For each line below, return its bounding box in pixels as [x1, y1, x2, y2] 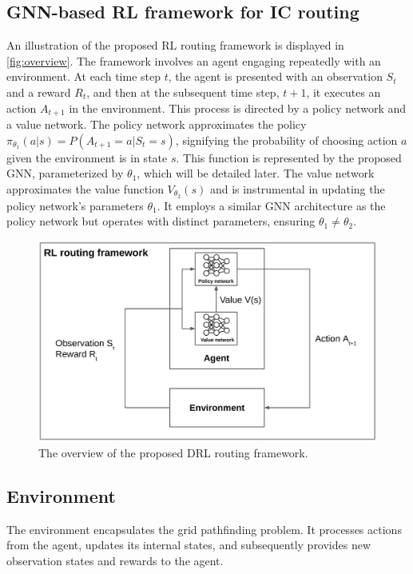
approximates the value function [6, 180, 164, 197]
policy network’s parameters [6, 197, 144, 213]
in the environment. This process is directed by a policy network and [69, 99, 407, 116]
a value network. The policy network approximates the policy [6, 116, 307, 133]
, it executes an [306, 83, 381, 100]
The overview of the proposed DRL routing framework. [38, 444, 308, 460]
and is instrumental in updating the [209, 180, 385, 197]
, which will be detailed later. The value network [137, 165, 375, 181]
